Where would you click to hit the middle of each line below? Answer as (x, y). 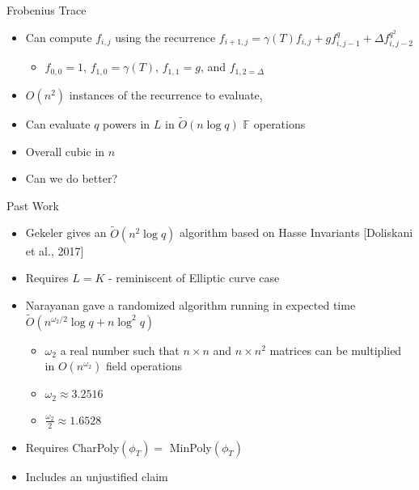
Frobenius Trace (47, 10)
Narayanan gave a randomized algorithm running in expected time (190, 304)
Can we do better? (71, 178)
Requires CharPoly (72, 447)
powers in (127, 124)
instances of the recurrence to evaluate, (166, 94)
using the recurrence (165, 37)
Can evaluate (58, 124)
